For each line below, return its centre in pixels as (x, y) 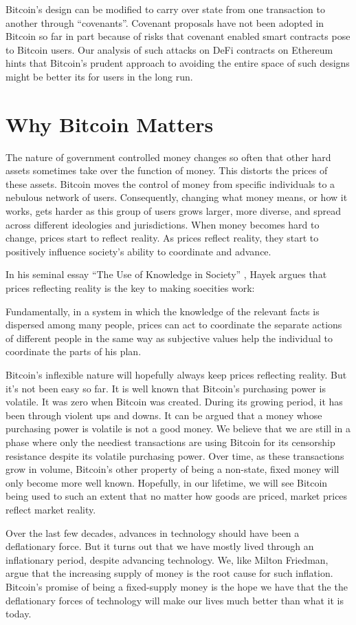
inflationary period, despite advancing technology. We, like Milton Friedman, (167, 559)
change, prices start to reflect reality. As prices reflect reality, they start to (162, 238)
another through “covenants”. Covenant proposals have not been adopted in (165, 22)
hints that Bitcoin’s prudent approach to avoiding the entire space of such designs (178, 63)
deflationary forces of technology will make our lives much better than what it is (175, 600)
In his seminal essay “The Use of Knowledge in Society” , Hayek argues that (166, 274)
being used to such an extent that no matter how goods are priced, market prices (177, 496)
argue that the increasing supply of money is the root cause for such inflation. (169, 573)
